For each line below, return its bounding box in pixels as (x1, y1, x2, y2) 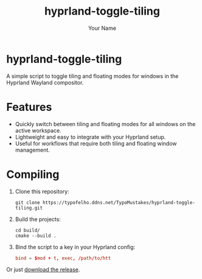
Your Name (88, 24, 117, 32)
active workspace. (15, 127, 62, 134)
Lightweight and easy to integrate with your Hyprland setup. (15, 133, 166, 141)
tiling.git (15, 205, 43, 211)
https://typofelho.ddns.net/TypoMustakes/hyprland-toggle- (42, 199, 196, 205)
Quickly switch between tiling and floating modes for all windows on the (15, 120, 196, 127)
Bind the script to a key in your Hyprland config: (15, 243, 136, 250)
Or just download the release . (6, 266, 80, 274)
